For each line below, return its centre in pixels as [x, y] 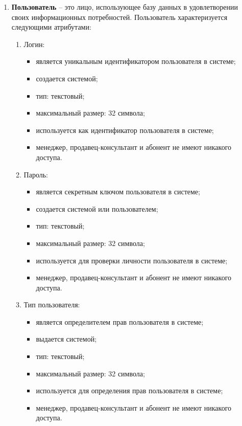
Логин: [34, 44]
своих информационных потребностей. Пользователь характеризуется [119, 17]
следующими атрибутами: [51, 27]
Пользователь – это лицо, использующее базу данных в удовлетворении [125, 7]
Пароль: [36, 174]
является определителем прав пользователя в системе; [120, 321]
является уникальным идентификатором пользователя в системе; [136, 61]
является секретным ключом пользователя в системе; [118, 192]
